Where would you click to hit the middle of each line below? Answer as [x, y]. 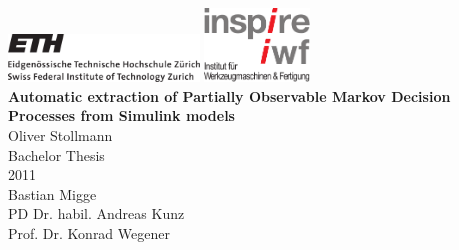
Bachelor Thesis [56, 154]
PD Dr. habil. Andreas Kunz [96, 213]
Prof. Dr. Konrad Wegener [89, 233]
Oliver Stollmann [60, 135]
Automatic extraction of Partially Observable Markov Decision [229, 95]
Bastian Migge [52, 193]
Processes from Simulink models [121, 115]
